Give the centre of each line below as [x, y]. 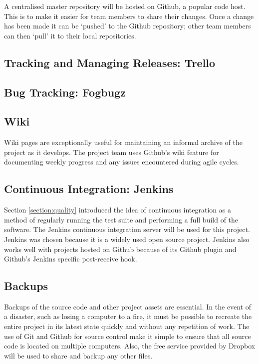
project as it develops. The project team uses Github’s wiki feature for [112, 152]
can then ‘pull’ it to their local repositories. [70, 35]
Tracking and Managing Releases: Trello [110, 62]
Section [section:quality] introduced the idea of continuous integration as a [118, 210]
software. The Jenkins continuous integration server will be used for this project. [127, 229]
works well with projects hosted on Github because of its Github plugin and [120, 249]
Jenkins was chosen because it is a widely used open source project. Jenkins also [127, 239]
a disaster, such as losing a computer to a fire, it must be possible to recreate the [128, 316]
